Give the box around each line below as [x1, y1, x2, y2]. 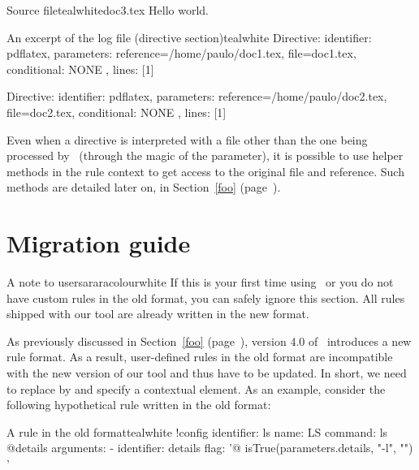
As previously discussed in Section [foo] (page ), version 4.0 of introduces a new [6, 332, 412, 349]
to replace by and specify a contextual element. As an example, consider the [6, 380, 386, 397]
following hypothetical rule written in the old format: [6, 396, 271, 413]
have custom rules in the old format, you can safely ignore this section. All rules [6, 289, 405, 306]
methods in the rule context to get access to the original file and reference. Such [6, 162, 404, 179]
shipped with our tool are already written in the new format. [6, 305, 309, 322]
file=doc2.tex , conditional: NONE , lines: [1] [6, 103, 227, 120]
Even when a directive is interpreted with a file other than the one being [6, 131, 368, 148]
